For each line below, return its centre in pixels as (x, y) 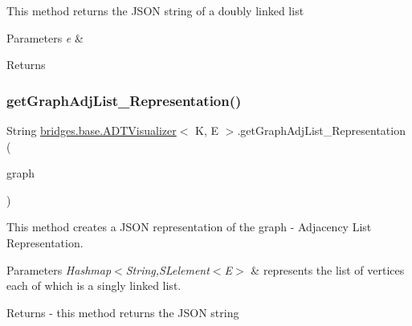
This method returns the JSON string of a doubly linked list (155, 10)
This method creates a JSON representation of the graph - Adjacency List (189, 227)
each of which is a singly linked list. (94, 285)
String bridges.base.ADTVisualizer (92, 130)
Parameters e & (45, 37)
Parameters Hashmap (59, 269)
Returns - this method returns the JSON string (123, 312)
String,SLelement (167, 269)
